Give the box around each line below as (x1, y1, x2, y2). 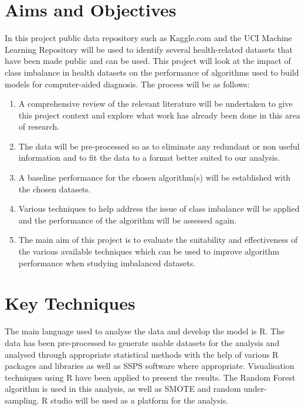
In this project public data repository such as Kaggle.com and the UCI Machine (5, 32, 292, 44)
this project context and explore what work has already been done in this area (18, 109, 300, 121)
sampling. (5, 394, 39, 406)
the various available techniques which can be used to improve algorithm (18, 245, 280, 257)
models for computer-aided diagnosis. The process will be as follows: (5, 77, 250, 90)
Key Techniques (5, 291, 135, 315)
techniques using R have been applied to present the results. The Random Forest (5, 371, 296, 383)
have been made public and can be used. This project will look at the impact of (5, 55, 291, 67)
